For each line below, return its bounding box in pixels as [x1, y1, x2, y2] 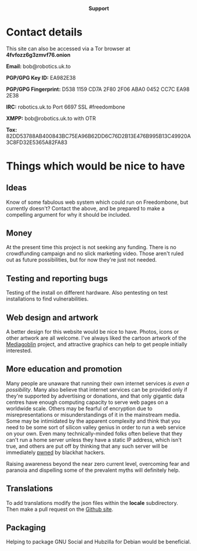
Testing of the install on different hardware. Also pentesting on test [6, 289, 168, 296]
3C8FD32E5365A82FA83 [6, 139, 68, 146]
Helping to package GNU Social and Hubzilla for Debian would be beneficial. [6, 538, 191, 546]
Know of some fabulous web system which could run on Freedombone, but [6, 198, 188, 206]
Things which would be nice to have [6, 159, 185, 172]
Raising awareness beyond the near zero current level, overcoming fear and [6, 460, 190, 467]
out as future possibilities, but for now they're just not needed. [6, 256, 157, 263]
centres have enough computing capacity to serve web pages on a [6, 399, 169, 406]
